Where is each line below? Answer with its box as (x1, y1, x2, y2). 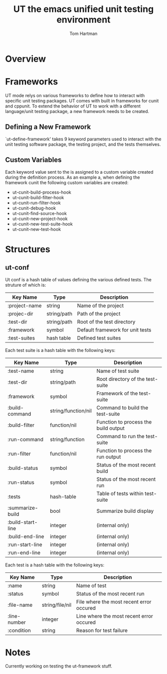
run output (96, 453, 121, 460)
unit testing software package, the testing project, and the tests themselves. (5, 141, 161, 147)
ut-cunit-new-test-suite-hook (12, 221, 73, 227)
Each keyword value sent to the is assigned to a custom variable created (5, 169, 154, 175)
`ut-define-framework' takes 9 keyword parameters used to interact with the (5, 136, 162, 142)
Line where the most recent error (76, 612, 153, 619)
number (7, 619, 26, 626)
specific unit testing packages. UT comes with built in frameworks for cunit (5, 98, 159, 104)
